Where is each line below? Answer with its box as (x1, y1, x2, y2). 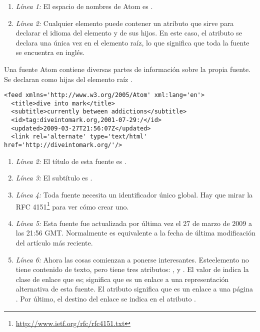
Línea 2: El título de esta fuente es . (15, 155, 126, 166)
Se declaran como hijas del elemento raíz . (4, 73, 132, 84)
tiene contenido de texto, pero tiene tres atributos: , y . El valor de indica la (15, 264, 249, 274)
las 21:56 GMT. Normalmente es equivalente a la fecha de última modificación (15, 227, 255, 238)
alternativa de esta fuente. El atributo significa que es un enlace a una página (15, 283, 253, 294)
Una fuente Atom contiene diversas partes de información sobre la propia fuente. (4, 63, 251, 74)
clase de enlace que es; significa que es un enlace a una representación (15, 273, 229, 284)
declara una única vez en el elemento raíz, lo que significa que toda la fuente (15, 37, 249, 47)
